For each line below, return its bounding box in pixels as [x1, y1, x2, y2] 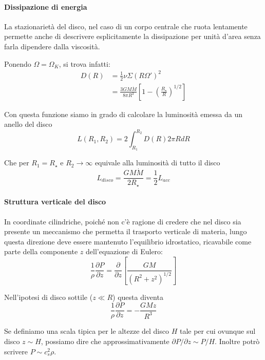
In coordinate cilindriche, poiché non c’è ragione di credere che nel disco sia [4, 216, 241, 226]
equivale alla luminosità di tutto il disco [94, 157, 220, 168]
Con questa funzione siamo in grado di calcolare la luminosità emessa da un [4, 108, 243, 119]
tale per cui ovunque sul [179, 326, 256, 336]
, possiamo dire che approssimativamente [41, 336, 169, 347]
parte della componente [4, 246, 78, 257]
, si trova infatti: [59, 58, 110, 69]
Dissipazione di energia [4, 1, 87, 12]
